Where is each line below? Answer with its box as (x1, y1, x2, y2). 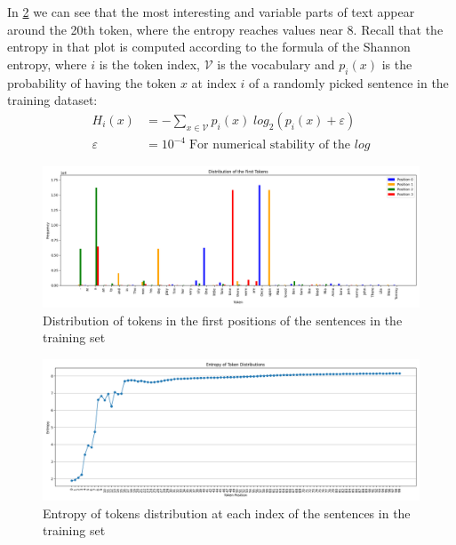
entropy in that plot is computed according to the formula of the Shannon (7, 37, 411, 56)
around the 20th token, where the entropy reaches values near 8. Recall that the (7, 20, 444, 38)
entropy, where (7, 54, 87, 73)
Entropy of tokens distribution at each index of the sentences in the (43, 503, 411, 522)
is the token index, (99, 54, 200, 73)
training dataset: (7, 91, 98, 109)
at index (191, 73, 236, 92)
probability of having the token (7, 73, 177, 92)
